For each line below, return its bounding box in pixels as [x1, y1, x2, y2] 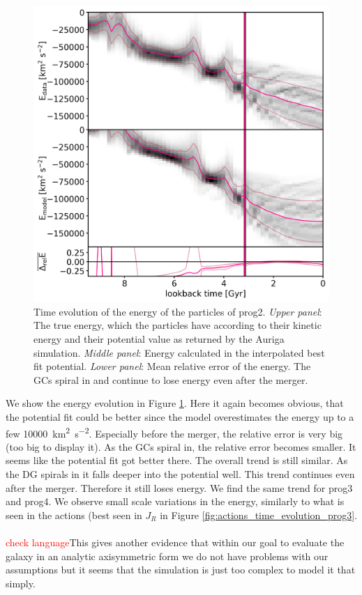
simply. [6, 575, 36, 590]
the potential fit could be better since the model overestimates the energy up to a [6, 409, 354, 424]
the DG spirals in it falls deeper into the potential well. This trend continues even [6, 467, 355, 481]
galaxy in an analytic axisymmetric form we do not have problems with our [6, 548, 329, 563]
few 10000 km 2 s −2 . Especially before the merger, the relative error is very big [6, 424, 343, 440]
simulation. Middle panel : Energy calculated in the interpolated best [33, 345, 325, 360]
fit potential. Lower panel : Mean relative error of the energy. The [33, 359, 311, 373]
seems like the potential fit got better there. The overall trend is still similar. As [6, 453, 348, 467]
